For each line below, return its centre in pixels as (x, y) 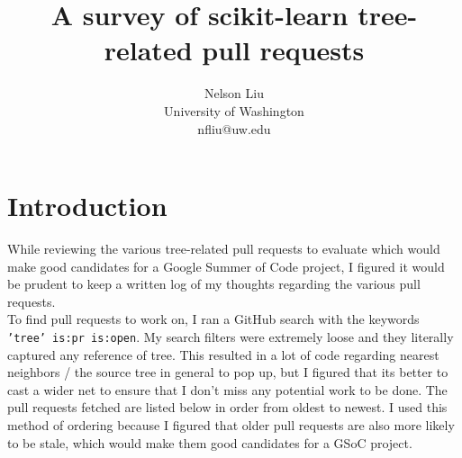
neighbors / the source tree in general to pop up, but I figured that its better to (228, 372)
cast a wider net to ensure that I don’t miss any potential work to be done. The (227, 389)
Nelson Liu (234, 93)
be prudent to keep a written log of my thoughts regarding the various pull (214, 284)
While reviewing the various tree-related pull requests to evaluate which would (224, 249)
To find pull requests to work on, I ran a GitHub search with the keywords (213, 319)
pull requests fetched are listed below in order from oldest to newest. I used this (227, 407)
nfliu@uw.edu (234, 128)
